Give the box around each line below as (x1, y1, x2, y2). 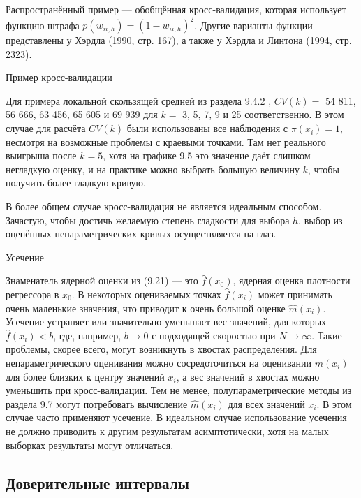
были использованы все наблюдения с (126, 121, 288, 136)
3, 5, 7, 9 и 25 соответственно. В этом (182, 107, 344, 122)
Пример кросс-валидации (6, 70, 112, 85)
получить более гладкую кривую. (6, 175, 146, 190)
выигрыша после (6, 148, 77, 163)
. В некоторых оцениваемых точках (71, 287, 221, 301)
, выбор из (298, 212, 343, 227)
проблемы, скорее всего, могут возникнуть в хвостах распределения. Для (6, 342, 317, 356)
